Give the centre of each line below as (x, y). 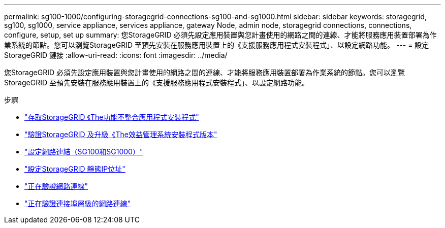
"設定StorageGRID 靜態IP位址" (75, 169)
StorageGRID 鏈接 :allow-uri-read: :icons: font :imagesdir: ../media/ (116, 55)
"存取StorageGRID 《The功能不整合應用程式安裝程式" (112, 117)
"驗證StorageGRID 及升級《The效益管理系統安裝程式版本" (121, 134)
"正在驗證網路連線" (56, 186)
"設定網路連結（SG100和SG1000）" (84, 152)
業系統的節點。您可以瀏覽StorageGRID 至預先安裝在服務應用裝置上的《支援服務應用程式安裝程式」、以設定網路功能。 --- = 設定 (217, 45)
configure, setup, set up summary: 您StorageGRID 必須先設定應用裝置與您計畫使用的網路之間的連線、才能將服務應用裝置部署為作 (220, 35)
